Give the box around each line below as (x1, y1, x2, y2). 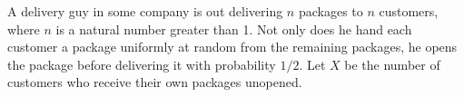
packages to (298, 2, 363, 20)
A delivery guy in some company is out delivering (7, 2, 283, 20)
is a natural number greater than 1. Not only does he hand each (55, 19, 412, 38)
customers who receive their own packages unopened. (7, 73, 302, 92)
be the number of (344, 54, 440, 73)
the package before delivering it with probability (7, 54, 276, 73)
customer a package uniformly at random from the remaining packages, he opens (7, 37, 458, 56)
